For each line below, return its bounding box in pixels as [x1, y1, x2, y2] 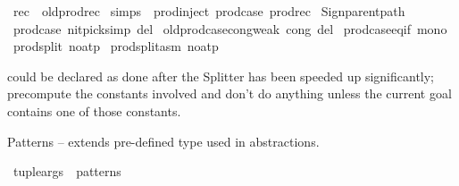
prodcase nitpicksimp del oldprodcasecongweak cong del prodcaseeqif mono [13, 19, 447, 38]
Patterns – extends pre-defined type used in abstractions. [7, 131, 320, 150]
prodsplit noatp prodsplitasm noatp [13, 37, 219, 55]
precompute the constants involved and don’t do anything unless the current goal [7, 84, 452, 103]
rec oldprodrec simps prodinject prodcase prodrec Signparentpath [13, 2, 405, 20]
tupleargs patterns [13, 162, 121, 181]
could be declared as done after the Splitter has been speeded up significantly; [7, 66, 435, 85]
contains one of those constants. [7, 101, 181, 120]
